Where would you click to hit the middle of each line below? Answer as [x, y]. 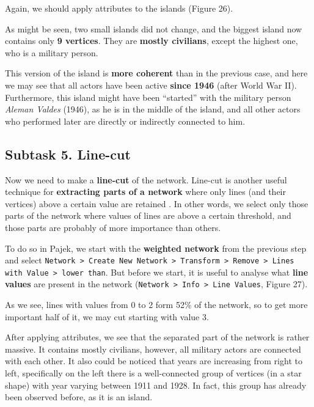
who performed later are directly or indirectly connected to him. [125, 121]
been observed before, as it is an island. [79, 397]
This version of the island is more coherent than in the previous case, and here [156, 73]
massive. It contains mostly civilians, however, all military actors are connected [153, 349]
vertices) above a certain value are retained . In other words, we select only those [157, 203]
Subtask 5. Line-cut [68, 154]
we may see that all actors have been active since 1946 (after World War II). [151, 85]
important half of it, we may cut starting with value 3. [107, 316]
